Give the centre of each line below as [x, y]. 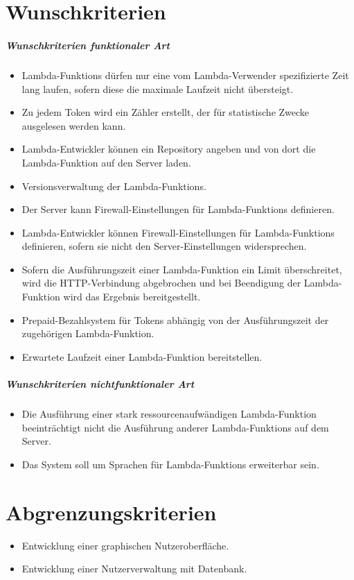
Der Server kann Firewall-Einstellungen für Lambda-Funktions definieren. [178, 209]
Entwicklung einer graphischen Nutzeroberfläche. [125, 545]
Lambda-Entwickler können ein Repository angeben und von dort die [169, 149]
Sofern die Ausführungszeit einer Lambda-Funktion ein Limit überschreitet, [182, 269]
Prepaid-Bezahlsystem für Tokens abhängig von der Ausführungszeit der [175, 319]
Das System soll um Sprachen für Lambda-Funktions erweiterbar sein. [170, 464]
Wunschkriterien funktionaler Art [88, 45]
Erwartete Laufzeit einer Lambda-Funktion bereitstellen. [142, 356]
